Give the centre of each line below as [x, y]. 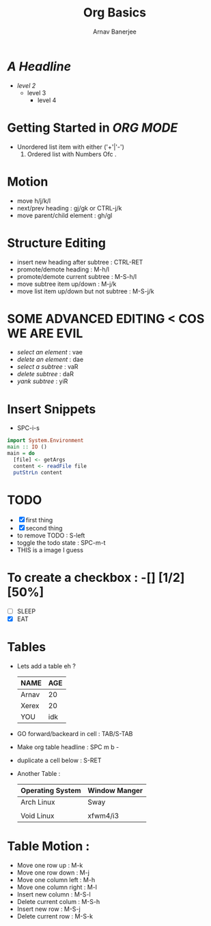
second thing [44, 528]
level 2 [26, 85]
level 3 [37, 93]
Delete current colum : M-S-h [58, 901]
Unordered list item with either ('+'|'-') [71, 147]
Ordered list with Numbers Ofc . [72, 154]
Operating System [51, 790]
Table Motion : [48, 846]
